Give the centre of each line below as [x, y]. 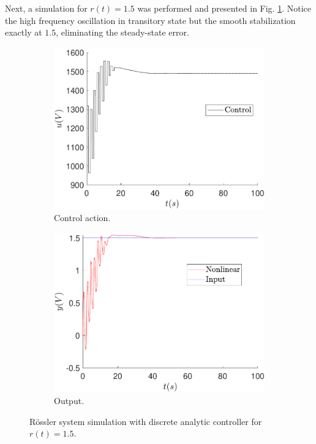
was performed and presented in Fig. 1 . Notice [224, 8]
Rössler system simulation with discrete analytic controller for [146, 421]
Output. [69, 401]
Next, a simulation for [46, 8]
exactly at [24, 32]
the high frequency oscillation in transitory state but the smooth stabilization [150, 20]
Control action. [82, 218]
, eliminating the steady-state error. [122, 32]
